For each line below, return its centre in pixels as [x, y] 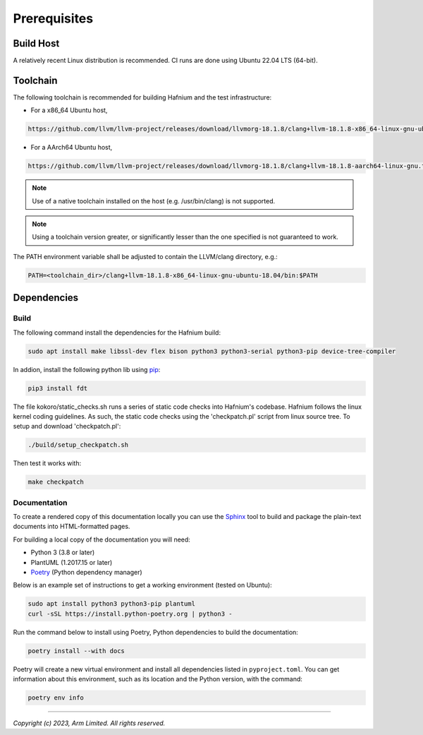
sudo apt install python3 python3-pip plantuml [111, 604]
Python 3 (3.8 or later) [63, 552]
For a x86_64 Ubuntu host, [69, 110]
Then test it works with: [47, 463]
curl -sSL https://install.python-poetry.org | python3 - [130, 614]
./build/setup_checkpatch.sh [78, 445]
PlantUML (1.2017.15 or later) [72, 562]
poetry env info [56, 698]
